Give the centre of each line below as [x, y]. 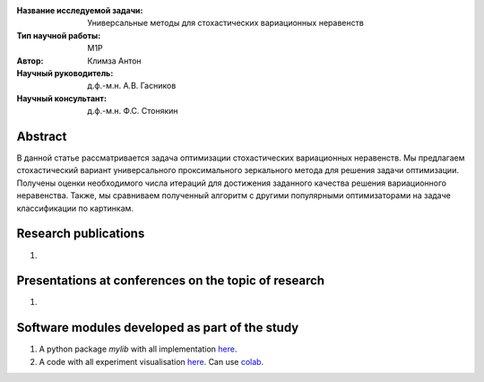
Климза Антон [115, 61]
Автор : [30, 61]
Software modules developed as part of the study [158, 328]
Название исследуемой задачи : [80, 10]
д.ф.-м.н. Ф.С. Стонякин [133, 111]
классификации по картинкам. [75, 208]
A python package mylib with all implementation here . [138, 349]
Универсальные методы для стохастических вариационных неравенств [226, 23]
